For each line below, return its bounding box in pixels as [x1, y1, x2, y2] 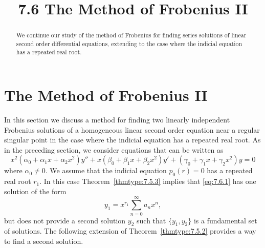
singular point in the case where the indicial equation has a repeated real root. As [4, 134, 261, 145]
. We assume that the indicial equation [45, 165, 167, 176]
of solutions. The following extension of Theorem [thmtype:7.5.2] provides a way [4, 225, 256, 236]
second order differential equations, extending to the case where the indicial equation [16, 39, 242, 48]
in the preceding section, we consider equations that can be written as [4, 144, 224, 155]
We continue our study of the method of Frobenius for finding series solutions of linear [16, 31, 247, 39]
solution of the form [4, 185, 67, 196]
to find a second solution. [4, 235, 83, 246]
